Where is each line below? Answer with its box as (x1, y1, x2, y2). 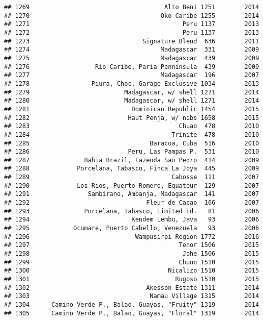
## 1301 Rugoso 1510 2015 (4, 276, 259, 283)
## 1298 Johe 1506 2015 (4, 250, 259, 258)
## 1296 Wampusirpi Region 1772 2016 (4, 233, 259, 240)
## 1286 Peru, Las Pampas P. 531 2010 (4, 148, 259, 156)
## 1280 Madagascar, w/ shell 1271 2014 (4, 97, 259, 105)
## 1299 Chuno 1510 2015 (4, 258, 259, 266)
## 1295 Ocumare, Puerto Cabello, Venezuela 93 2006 (4, 225, 259, 232)
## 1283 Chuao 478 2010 (4, 122, 259, 130)
